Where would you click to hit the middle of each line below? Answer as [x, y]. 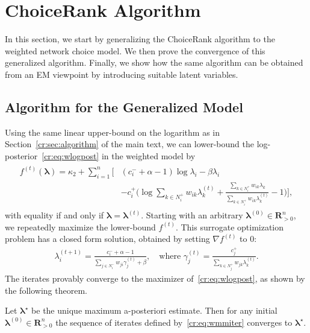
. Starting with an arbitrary [192, 215]
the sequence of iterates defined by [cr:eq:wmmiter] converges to [174, 322]
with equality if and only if [54, 215]
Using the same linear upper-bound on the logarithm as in [112, 132]
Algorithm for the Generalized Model [124, 106]
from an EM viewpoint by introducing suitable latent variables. [122, 74]
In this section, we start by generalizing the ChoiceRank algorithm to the [140, 39]
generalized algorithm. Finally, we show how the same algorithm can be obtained [154, 62]
